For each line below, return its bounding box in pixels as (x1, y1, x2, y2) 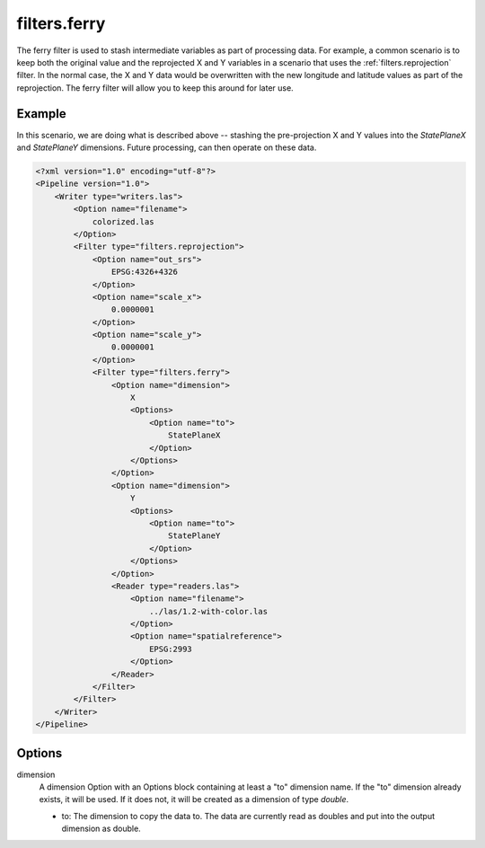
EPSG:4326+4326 (110, 267, 179, 278)
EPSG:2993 (148, 643, 192, 654)
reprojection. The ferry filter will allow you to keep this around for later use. (16, 82, 294, 93)
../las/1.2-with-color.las (148, 606, 269, 616)
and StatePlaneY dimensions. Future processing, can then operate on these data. (16, 142, 317, 153)
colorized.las (92, 216, 154, 226)
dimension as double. (61, 823, 141, 835)
